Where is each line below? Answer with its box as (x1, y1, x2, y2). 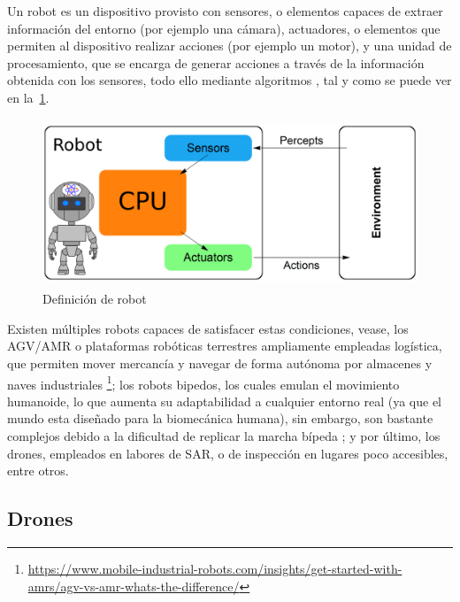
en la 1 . (7, 88, 50, 106)
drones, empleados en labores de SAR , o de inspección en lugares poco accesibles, (7, 444, 448, 462)
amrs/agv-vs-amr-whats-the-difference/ (27, 576, 240, 595)
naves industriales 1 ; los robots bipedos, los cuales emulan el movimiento (7, 372, 400, 393)
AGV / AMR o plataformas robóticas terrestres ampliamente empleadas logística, (7, 336, 442, 355)
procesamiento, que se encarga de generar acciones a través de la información (7, 53, 425, 72)
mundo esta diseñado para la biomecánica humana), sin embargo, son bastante (7, 409, 433, 428)
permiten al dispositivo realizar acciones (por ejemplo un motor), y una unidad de (7, 36, 452, 55)
